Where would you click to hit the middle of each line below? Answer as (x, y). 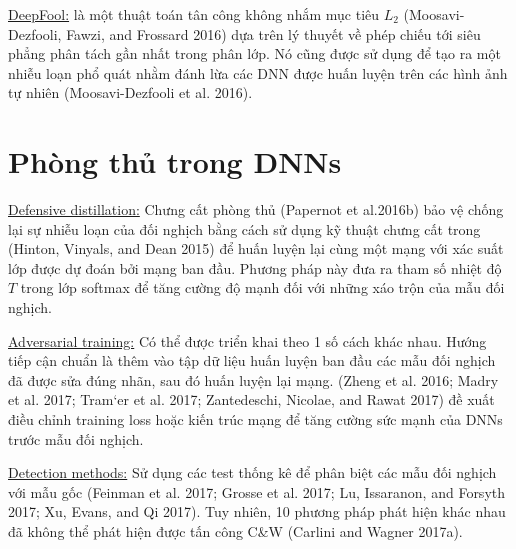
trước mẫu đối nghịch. (76, 438)
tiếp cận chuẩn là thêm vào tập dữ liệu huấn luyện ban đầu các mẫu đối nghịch (252, 360)
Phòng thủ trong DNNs (175, 161)
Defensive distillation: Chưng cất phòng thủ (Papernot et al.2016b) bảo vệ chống (256, 209)
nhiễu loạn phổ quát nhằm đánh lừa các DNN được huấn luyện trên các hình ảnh (258, 72)
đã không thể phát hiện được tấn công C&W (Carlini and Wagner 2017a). (235, 531)
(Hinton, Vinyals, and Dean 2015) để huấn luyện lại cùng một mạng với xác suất (256, 248)
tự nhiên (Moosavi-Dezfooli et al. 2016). (130, 92)
